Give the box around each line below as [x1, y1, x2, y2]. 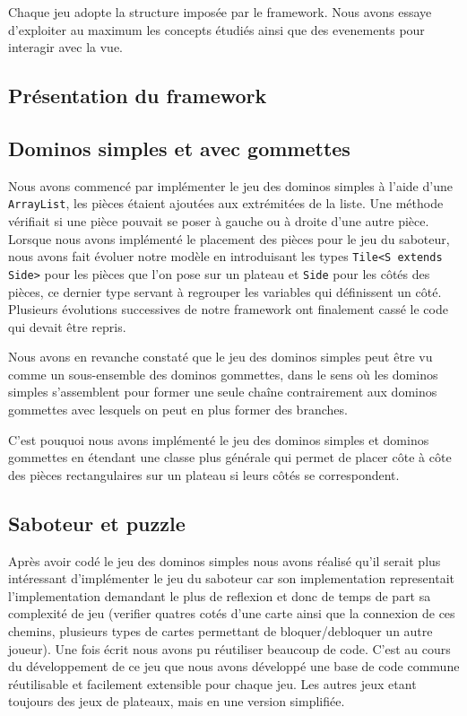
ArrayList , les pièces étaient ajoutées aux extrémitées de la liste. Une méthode [8, 194, 444, 213]
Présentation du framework [8, 82, 267, 109]
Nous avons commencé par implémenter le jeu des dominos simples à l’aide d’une [8, 176, 453, 195]
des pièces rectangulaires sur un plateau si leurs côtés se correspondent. [8, 465, 400, 484]
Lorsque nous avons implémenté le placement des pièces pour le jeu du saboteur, [8, 229, 450, 248]
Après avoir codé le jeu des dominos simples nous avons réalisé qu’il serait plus [8, 551, 441, 570]
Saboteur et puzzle [8, 509, 186, 537]
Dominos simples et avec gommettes [8, 134, 350, 162]
